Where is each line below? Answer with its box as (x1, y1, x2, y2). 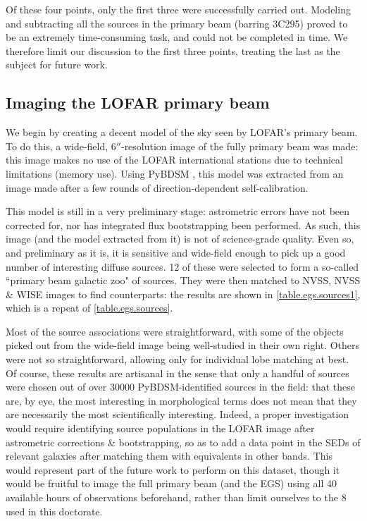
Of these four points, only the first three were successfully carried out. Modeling (6, 2, 351, 16)
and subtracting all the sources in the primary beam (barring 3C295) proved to (6, 16, 348, 30)
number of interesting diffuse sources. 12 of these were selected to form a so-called (6, 259, 359, 274)
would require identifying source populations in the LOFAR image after (6, 421, 315, 436)
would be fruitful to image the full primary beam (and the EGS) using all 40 (6, 476, 337, 491)
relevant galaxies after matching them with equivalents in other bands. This (6, 448, 332, 463)
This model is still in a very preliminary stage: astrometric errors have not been (6, 204, 350, 219)
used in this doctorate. (6, 503, 103, 518)
